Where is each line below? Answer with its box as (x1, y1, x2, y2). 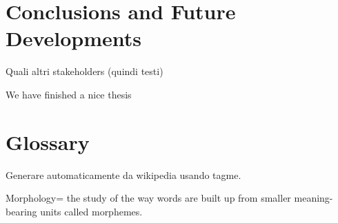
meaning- (294, 191, 333, 205)
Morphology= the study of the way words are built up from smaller (6, 191, 291, 205)
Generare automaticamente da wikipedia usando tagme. (6, 167, 241, 182)
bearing (6, 204, 37, 218)
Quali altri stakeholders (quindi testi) (6, 64, 163, 78)
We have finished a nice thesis (6, 87, 132, 101)
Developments (6, 24, 142, 52)
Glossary (6, 127, 90, 156)
